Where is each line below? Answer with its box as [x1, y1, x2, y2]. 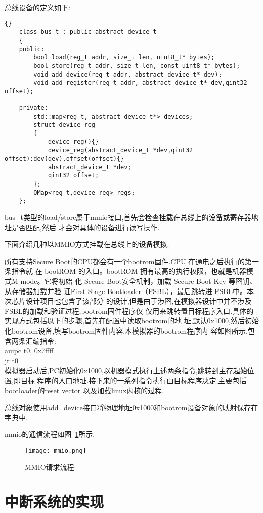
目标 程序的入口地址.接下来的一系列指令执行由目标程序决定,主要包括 [20, 375, 247, 385]
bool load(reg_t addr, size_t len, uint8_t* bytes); [33, 54, 215, 61]
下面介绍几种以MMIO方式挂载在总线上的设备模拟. [5, 239, 169, 249]
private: [19, 104, 48, 112]
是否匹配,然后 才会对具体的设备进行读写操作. [11, 222, 160, 232]
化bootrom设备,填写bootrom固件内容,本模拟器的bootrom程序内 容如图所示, [5, 325, 248, 336]
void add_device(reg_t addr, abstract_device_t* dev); [33, 70, 222, 78]
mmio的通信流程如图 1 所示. [5, 429, 95, 439]
